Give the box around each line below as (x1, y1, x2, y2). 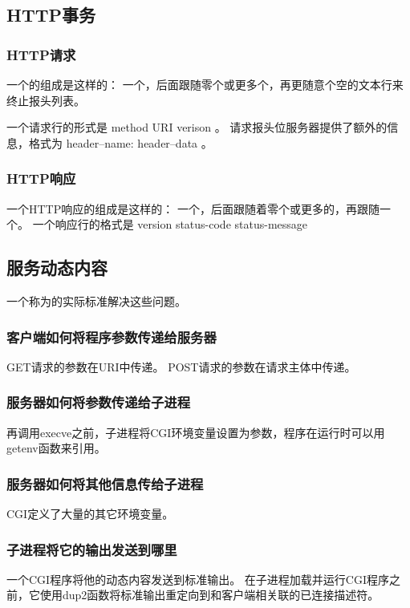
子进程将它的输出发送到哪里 (6, 539, 177, 559)
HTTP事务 (6, 2, 96, 27)
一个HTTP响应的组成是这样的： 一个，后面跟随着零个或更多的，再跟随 (6, 200, 380, 217)
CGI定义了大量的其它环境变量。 (6, 505, 174, 522)
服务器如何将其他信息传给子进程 (6, 473, 204, 493)
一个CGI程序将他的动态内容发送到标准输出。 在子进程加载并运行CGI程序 (6, 570, 389, 587)
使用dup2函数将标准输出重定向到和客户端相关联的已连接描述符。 (39, 586, 380, 603)
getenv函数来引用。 (6, 440, 106, 456)
